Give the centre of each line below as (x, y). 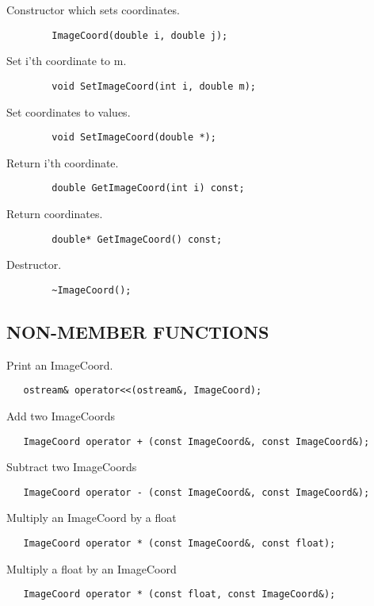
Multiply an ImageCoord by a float (92, 518)
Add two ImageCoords (61, 415)
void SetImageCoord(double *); (134, 138)
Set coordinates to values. (69, 111)
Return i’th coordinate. (63, 162)
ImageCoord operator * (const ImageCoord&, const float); (179, 544)
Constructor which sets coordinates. (93, 10)
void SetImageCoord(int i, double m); (154, 86)
